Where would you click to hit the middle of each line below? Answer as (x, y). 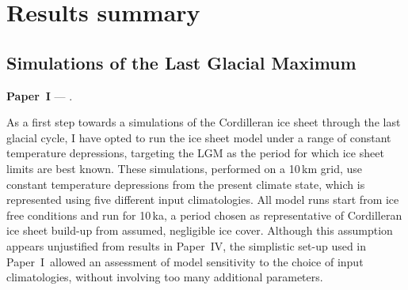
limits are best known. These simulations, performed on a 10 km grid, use (184, 168)
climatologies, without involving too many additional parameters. (165, 277)
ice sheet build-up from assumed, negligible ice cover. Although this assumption (200, 230)
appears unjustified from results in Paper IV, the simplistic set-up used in (187, 245)
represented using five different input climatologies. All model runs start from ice (203, 200)
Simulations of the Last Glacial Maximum (181, 62)
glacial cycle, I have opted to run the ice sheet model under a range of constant (199, 137)
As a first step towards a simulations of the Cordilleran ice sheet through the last (204, 122)
